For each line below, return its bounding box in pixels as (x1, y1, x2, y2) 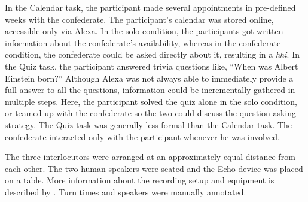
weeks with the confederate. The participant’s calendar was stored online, (5, 13, 274, 25)
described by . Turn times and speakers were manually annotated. (5, 185, 246, 198)
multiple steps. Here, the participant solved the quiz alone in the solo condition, (5, 95, 297, 107)
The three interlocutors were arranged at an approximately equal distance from (5, 150, 295, 163)
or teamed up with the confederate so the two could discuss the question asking (5, 107, 297, 119)
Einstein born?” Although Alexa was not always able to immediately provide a (5, 71, 294, 84)
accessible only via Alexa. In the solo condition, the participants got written (5, 25, 283, 37)
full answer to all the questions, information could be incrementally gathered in (5, 83, 295, 96)
